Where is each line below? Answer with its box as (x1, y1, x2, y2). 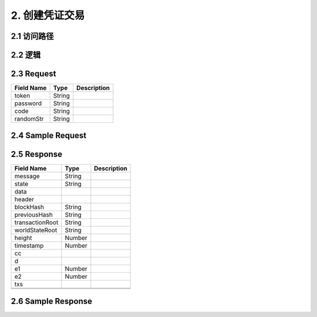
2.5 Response (11, 149, 63, 159)
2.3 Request (11, 69, 56, 79)
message (14, 172, 41, 180)
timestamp (14, 241, 44, 249)
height (14, 233, 32, 242)
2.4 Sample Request (11, 130, 87, 141)
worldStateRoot (14, 226, 58, 234)
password (14, 99, 42, 108)
